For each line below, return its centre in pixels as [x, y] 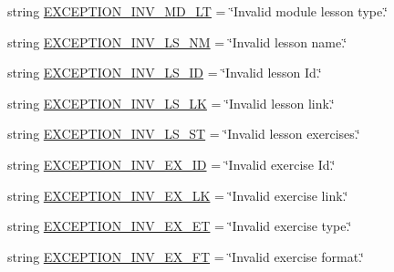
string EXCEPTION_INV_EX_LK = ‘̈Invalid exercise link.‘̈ [178, 195]
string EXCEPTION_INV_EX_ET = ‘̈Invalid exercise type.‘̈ [180, 226]
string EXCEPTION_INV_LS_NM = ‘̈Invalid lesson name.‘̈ [177, 42]
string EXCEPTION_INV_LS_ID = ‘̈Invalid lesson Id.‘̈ [165, 73]
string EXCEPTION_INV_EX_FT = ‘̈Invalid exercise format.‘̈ [186, 256]
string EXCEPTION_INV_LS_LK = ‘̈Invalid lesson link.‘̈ [171, 103]
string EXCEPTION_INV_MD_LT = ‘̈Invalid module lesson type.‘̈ [197, 11]
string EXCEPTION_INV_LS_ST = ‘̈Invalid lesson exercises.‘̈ [184, 134]
